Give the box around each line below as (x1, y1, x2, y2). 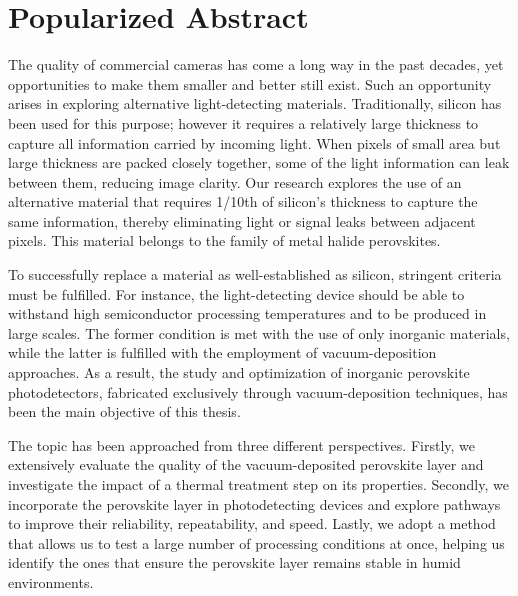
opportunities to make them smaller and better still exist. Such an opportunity (8, 73, 492, 94)
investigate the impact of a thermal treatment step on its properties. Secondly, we (8, 474, 509, 494)
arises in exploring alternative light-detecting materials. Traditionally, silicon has (8, 93, 502, 114)
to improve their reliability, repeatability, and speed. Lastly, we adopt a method (8, 513, 496, 534)
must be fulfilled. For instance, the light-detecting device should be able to (8, 283, 465, 304)
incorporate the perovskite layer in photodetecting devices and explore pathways (8, 493, 501, 514)
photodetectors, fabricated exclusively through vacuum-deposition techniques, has (8, 381, 508, 402)
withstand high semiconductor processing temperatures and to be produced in (8, 303, 487, 324)
